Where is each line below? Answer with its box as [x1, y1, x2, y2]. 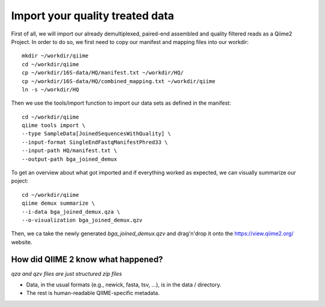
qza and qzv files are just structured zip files [11, 270, 122, 277]
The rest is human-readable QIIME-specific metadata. [26, 290, 159, 297]
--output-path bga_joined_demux [22, 155, 117, 163]
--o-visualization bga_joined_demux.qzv [22, 217, 143, 223]
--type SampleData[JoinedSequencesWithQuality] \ [22, 130, 172, 137]
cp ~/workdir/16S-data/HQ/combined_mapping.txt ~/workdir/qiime [22, 78, 216, 84]
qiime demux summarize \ [22, 200, 95, 207]
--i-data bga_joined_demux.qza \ [22, 208, 120, 215]
